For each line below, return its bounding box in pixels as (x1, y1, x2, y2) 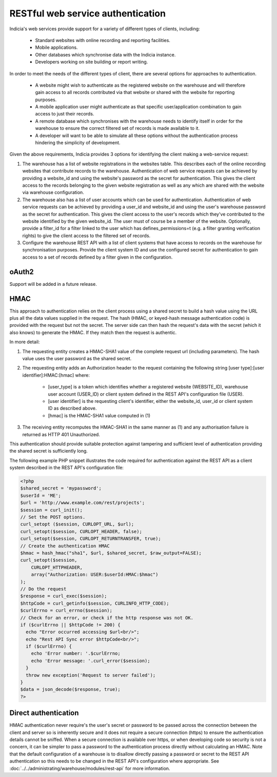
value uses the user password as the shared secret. (22, 356, 132, 362)
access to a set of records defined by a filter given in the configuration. (22, 254, 173, 260)
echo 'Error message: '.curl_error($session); (31, 657, 151, 664)
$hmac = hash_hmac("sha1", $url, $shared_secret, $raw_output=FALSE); (20, 550, 202, 556)
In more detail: (9, 339, 40, 345)
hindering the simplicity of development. (35, 140, 121, 146)
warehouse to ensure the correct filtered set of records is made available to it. (35, 125, 200, 131)
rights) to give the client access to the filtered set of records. (22, 232, 151, 239)
